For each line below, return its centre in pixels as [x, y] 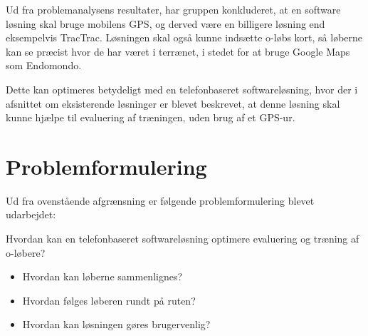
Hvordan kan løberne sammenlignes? [102, 276]
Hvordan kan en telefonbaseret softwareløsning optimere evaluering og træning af [183, 239]
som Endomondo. [44, 65]
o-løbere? [26, 252]
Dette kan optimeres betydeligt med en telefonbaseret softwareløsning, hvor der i [182, 89]
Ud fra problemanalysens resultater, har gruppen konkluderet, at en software [173, 9]
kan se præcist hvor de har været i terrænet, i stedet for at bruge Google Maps [178, 51]
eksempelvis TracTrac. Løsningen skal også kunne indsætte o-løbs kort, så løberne [184, 37]
